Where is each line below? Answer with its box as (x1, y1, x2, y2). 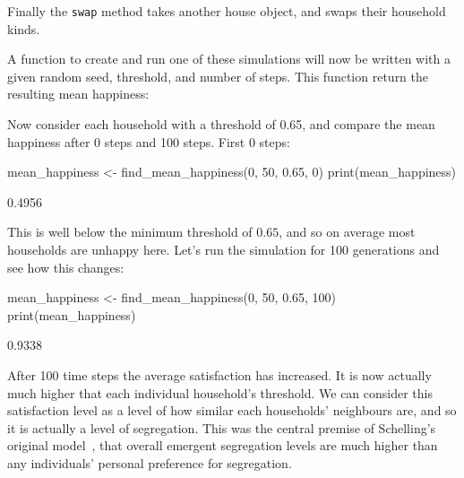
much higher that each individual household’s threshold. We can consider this (7, 383, 433, 402)
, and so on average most (279, 222, 416, 241)
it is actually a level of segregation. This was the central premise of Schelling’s (7, 418, 436, 437)
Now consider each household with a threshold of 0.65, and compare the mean (7, 115, 435, 134)
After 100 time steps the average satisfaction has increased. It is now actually (7, 365, 432, 384)
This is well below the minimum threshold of (7, 222, 253, 241)
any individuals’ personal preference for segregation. (7, 453, 292, 472)
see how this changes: (7, 257, 125, 276)
